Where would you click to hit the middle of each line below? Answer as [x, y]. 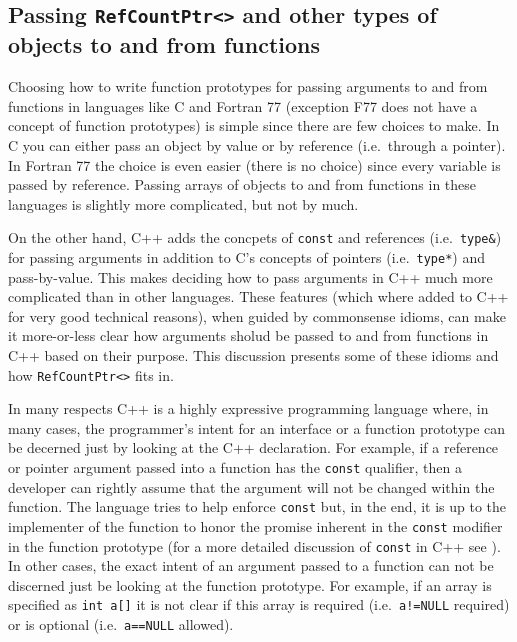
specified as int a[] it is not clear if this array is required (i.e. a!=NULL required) [259, 604]
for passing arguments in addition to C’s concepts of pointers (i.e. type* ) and [247, 256]
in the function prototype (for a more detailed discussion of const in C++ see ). [254, 545]
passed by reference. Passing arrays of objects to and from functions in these [242, 184]
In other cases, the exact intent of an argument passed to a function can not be [251, 565]
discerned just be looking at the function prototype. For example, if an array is [250, 584]
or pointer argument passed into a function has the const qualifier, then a [235, 467]
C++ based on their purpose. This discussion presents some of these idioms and [253, 355]
